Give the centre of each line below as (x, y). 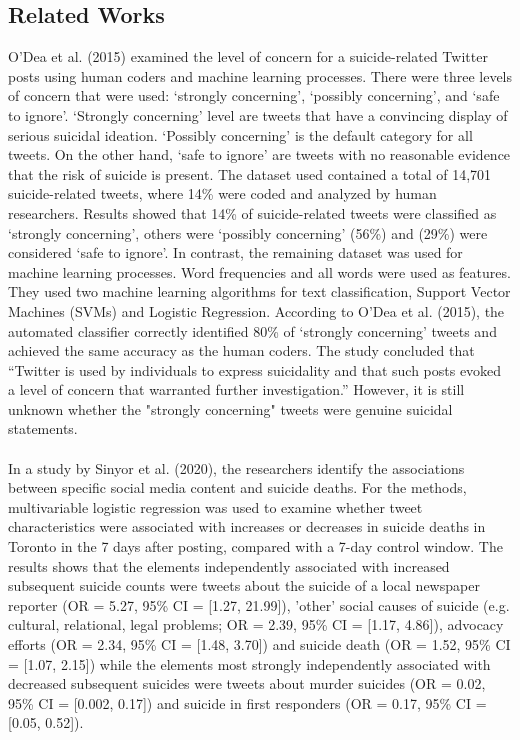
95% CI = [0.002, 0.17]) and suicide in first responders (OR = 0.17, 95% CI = (247, 702)
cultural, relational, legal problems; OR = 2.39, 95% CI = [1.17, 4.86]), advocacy (256, 624)
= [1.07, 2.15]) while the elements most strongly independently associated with (249, 663)
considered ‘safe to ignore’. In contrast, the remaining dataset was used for (235, 252)
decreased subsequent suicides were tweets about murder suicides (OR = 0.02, (247, 683)
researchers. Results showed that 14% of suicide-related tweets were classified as (252, 212)
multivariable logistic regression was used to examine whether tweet (215, 506)
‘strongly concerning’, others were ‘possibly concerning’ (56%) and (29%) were (248, 232)
